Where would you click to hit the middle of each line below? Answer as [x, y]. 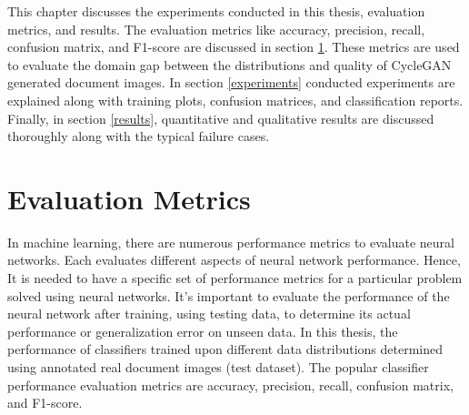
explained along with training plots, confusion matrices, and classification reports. [235, 100]
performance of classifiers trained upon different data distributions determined [225, 349]
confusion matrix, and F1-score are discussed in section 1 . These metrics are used [234, 47]
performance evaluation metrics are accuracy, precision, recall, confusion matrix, [230, 385]
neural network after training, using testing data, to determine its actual [209, 314]
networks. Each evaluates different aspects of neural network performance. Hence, [234, 260]
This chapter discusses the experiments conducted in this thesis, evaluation [216, 11]
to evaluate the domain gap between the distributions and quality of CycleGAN [230, 64]
